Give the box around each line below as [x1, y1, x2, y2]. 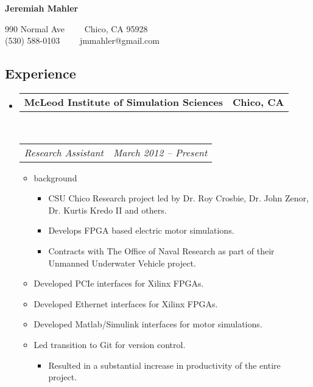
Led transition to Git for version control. [33, 338, 186, 350]
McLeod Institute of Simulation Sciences [24, 94, 223, 109]
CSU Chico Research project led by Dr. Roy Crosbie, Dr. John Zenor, [48, 192, 309, 204]
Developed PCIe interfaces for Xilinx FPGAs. [33, 277, 204, 290]
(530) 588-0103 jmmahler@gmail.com [5, 34, 160, 47]
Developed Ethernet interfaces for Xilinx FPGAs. [33, 297, 218, 310]
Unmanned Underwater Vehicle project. [48, 256, 196, 269]
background [33, 171, 77, 184]
